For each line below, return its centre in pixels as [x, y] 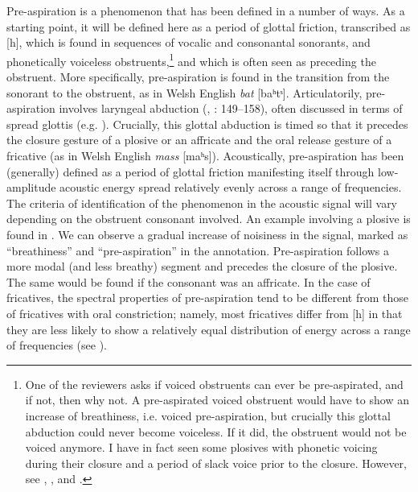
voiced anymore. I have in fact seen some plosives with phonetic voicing [201, 447]
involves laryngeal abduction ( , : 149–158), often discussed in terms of [231, 108]
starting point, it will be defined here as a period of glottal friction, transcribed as [209, 26]
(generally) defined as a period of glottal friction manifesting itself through [191, 171]
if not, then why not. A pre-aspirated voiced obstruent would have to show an [217, 400]
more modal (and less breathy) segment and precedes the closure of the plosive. [202, 266]
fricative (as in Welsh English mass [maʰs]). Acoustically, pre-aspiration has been [205, 155]
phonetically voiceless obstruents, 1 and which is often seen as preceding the [191, 60]
